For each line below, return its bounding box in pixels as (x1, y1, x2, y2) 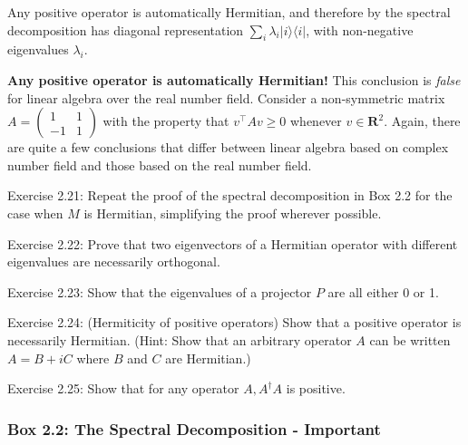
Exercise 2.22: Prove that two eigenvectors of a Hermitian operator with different (7, 234, 458, 253)
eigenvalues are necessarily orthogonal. (7, 252, 220, 271)
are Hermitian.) (165, 348, 251, 367)
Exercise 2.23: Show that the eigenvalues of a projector (7, 282, 312, 301)
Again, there (391, 111, 461, 131)
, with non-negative (306, 20, 414, 39)
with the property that (102, 111, 229, 131)
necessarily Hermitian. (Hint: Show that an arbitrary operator (7, 330, 352, 349)
